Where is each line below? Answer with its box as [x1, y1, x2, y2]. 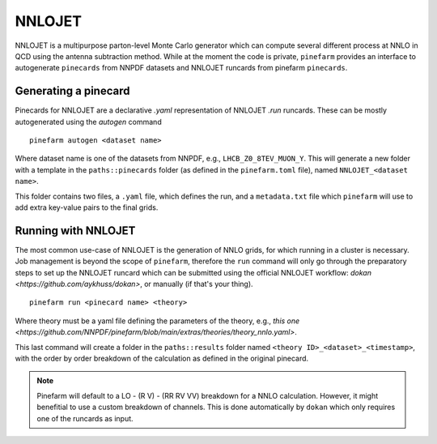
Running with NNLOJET [15, 224, 136, 237]
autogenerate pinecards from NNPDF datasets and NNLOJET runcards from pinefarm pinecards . [15, 63, 348, 73]
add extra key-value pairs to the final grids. [15, 203, 159, 212]
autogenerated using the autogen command [15, 117, 162, 126]
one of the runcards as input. [36, 413, 134, 423]
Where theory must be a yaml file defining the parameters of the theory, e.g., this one [15, 316, 300, 326]
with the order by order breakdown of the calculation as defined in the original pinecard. [15, 353, 309, 363]
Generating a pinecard [15, 84, 130, 98]
